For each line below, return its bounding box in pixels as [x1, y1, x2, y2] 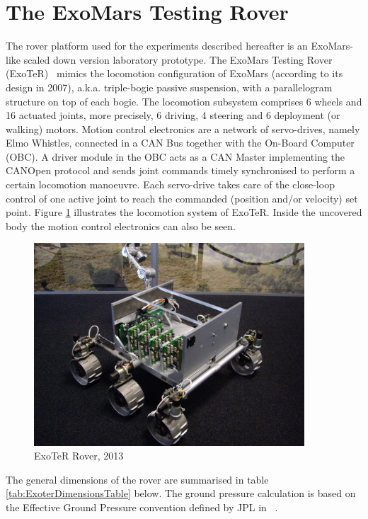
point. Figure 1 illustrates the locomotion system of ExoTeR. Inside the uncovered [6, 205, 362, 219]
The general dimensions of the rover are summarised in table [6, 472, 269, 486]
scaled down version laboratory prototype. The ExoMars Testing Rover [23, 52, 333, 67]
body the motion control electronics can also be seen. [6, 218, 236, 233]
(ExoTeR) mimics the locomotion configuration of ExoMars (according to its [6, 66, 343, 81]
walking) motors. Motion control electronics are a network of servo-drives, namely [6, 121, 360, 136]
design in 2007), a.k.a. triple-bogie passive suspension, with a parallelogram [6, 79, 333, 94]
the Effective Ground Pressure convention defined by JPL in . [6, 500, 278, 514]
